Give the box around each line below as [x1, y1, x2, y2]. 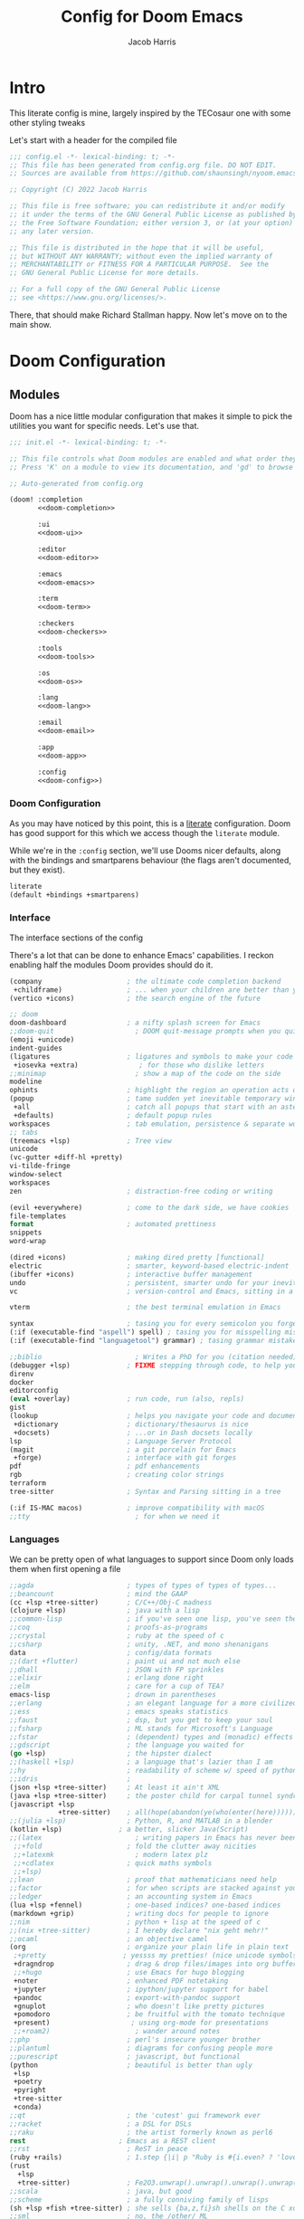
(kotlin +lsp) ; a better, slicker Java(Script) [9, 1825, 249, 1834]
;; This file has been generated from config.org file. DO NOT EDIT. [9, 160, 278, 169]
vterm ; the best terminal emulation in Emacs [9, 1303, 281, 1312]
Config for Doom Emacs [60, 6, 244, 27]
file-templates [9, 1211, 67, 1221]
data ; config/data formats [9, 1648, 213, 1657]
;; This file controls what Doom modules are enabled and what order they [9, 454, 298, 463]
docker [9, 1377, 34, 1386]
